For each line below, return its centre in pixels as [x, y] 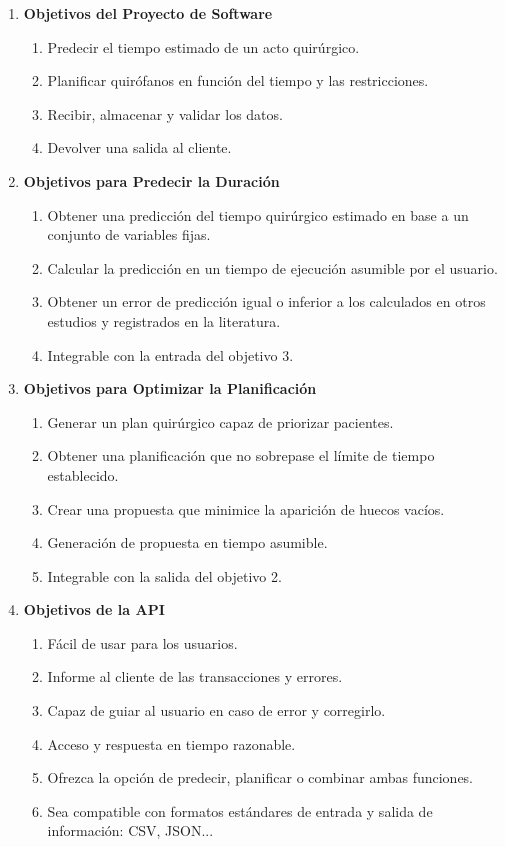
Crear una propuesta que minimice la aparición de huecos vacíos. [246, 508]
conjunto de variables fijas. [129, 234]
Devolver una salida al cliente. [139, 147]
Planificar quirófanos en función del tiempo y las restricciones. [238, 80]
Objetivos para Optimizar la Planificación [170, 388]
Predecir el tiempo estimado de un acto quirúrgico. [203, 46]
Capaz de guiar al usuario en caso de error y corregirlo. [216, 710]
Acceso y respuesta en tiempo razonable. [171, 743]
